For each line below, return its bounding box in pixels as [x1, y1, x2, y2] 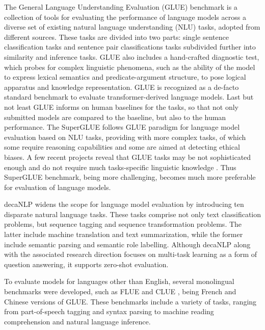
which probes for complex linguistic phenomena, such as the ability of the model [4, 61, 255, 72]
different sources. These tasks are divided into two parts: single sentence [4, 31, 229, 42]
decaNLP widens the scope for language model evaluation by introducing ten [4, 199, 244, 209]
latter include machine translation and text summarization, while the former [4, 229, 243, 240]
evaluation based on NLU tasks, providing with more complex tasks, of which [4, 131, 246, 142]
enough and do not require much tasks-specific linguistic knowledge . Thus [4, 161, 236, 172]
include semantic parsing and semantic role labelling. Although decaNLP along [4, 239, 251, 249]
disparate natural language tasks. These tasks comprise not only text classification [4, 208, 261, 219]
